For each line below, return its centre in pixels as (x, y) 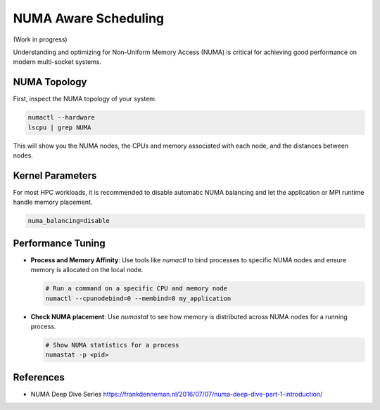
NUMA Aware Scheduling (89, 18)
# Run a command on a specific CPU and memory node (137, 289)
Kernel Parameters (55, 175)
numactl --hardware (61, 117)
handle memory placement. (53, 202)
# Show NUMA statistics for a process (112, 345)
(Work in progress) (40, 39)
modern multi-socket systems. (57, 62)
